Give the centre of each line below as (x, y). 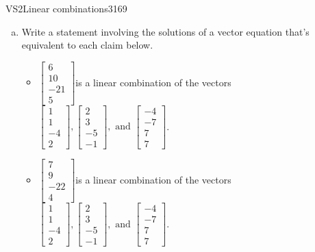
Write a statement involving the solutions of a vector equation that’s (165, 31)
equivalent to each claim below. (87, 45)
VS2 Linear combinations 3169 (66, 8)
